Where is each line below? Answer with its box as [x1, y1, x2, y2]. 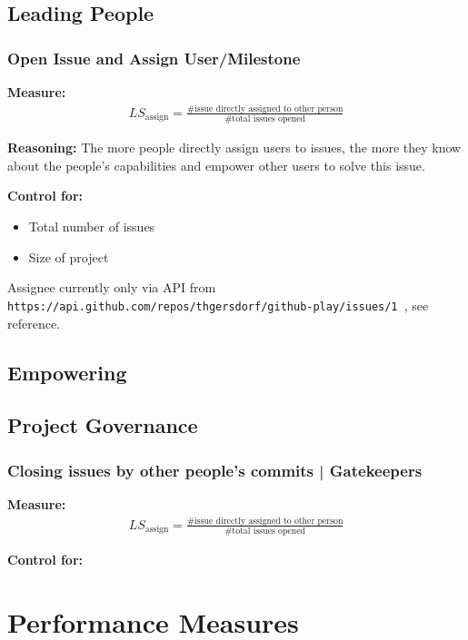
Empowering [7, 358, 127, 386]
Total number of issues [28, 217, 155, 236]
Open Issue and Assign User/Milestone [7, 46, 301, 69]
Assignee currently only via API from [7, 278, 216, 297]
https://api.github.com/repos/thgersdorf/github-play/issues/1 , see [7, 295, 429, 314]
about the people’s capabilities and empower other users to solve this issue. [7, 155, 425, 174]
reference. [7, 313, 61, 332]
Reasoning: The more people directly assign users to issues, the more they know [7, 138, 462, 157]
